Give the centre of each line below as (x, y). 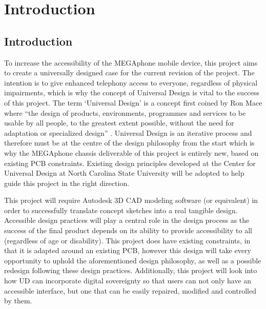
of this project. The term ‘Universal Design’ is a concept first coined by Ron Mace (133, 102)
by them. (18, 301)
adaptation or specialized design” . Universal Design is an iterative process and (128, 132)
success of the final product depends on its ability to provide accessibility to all (128, 230)
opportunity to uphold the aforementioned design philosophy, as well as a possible (133, 260)
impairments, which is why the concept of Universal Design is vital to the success (132, 92)
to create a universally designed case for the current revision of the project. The (129, 73)
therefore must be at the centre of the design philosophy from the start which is (129, 143)
